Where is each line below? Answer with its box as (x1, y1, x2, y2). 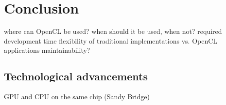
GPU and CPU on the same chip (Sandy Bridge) (4, 91, 150, 102)
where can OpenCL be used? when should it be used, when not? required (4, 26, 222, 36)
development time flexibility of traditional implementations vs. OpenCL (4, 35, 218, 45)
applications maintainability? (4, 45, 90, 55)
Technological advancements (4, 69, 148, 84)
